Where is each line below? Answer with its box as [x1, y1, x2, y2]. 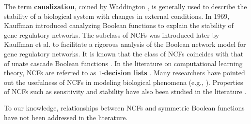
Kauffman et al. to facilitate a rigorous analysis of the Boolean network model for [4, 39, 246, 49]
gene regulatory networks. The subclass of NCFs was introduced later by [4, 29, 220, 40]
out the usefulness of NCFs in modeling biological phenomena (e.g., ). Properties [4, 77, 243, 87]
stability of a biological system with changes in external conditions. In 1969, [4, 11, 230, 21]
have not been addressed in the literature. [4, 112, 128, 122]
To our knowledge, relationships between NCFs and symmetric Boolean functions [4, 102, 245, 112]
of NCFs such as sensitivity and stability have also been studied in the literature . [4, 86, 247, 96]
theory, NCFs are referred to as [4, 68, 96, 78]
